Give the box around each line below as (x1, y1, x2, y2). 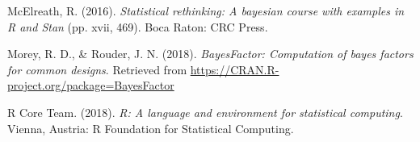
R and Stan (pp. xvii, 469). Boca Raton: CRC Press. (7, 18, 268, 35)
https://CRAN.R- (190, 61, 279, 77)
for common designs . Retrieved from (7, 61, 187, 77)
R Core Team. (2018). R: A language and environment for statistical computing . (7, 103, 403, 120)
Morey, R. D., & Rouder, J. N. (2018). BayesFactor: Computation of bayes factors (7, 45, 414, 62)
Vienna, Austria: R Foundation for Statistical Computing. (7, 119, 294, 136)
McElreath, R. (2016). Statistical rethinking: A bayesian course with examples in (7, 2, 405, 19)
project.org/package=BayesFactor (7, 77, 174, 94)
